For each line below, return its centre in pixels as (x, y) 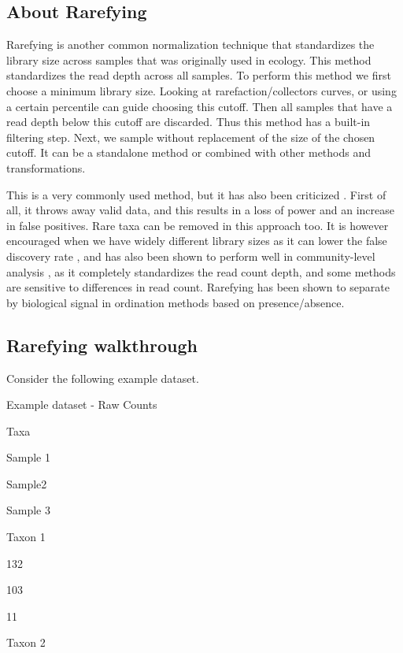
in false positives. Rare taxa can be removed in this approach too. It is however (198, 225)
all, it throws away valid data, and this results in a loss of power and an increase (201, 210)
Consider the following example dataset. (103, 378)
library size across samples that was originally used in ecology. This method (189, 59)
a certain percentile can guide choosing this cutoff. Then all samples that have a (200, 106)
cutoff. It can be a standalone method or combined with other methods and (189, 152)
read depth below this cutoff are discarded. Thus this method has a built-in (189, 122)
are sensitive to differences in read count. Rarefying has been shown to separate (198, 287)
